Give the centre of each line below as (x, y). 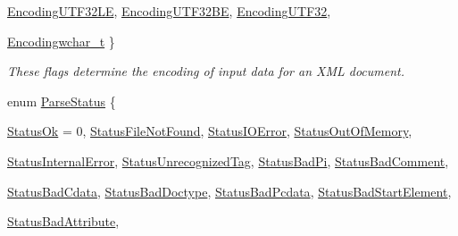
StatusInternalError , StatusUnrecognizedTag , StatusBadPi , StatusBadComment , (228, 160)
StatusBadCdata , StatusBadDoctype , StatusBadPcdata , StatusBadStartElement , (229, 191)
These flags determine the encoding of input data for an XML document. (206, 71)
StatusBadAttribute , (63, 221)
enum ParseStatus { (62, 101)
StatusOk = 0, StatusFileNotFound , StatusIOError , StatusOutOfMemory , (210, 131)
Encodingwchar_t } (61, 41)
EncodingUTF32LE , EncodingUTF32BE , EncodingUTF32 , (169, 11)
